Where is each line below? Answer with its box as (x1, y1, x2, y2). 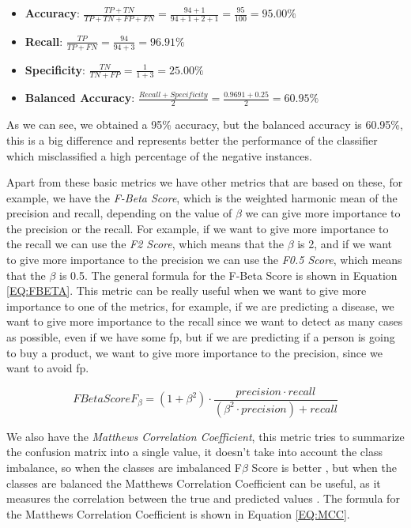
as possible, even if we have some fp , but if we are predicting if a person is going (6, 329, 395, 345)
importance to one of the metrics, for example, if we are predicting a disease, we (6, 297, 394, 314)
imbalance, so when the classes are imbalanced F (6, 458, 242, 475)
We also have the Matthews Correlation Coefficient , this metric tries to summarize (6, 428, 405, 444)
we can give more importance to (245, 205, 401, 221)
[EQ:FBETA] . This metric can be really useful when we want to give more (6, 282, 367, 299)
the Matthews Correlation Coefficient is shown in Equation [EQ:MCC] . (6, 505, 350, 522)
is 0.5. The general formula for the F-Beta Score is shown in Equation (59, 266, 398, 283)
